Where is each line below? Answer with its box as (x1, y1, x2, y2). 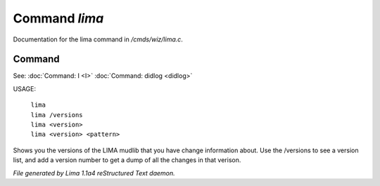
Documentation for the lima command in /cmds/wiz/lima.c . (13, 35, 183, 44)
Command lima (13, 11, 104, 26)
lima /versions (30, 111, 84, 119)
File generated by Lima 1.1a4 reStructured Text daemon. (13, 168, 175, 177)
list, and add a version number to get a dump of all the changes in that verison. (13, 156, 241, 164)
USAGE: (13, 84, 37, 93)
